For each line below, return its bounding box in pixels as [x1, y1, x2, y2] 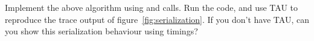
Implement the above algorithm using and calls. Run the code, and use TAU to [5, 1, 298, 13]
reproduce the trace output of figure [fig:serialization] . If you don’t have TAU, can [5, 13, 309, 25]
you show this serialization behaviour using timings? [5, 25, 198, 37]
